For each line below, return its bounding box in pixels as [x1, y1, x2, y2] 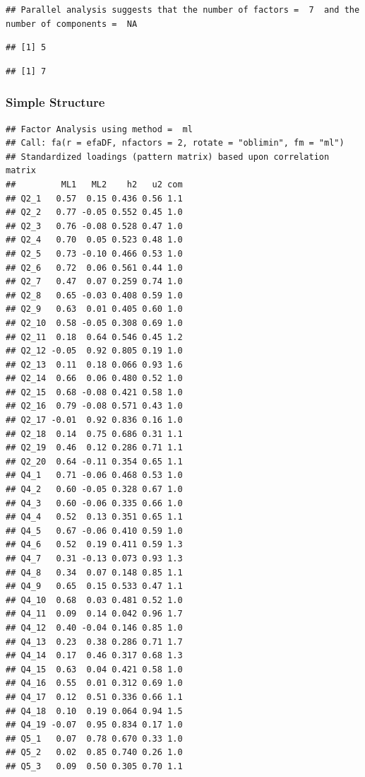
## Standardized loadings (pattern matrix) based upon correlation [6, 151, 330, 162]
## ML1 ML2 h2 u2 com [6, 179, 183, 189]
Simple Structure [6, 93, 105, 111]
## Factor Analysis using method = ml [6, 124, 193, 134]
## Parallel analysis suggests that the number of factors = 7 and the [6, 5, 360, 15]
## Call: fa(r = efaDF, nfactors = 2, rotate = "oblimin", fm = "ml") [6, 138, 345, 148]
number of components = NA [6, 18, 138, 29]
